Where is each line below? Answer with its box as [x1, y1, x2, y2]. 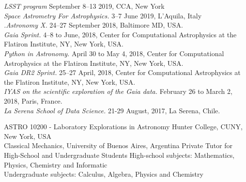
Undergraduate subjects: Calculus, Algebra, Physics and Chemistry [4, 169, 203, 179]
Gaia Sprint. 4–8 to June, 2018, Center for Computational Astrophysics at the [4, 29, 237, 39]
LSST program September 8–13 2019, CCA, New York [4, 1, 165, 11]
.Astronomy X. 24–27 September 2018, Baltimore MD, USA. [4, 20, 183, 30]
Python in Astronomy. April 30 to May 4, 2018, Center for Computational [4, 48, 224, 58]
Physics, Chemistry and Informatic [4, 159, 108, 169]
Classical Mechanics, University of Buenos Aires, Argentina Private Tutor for [4, 140, 233, 151]
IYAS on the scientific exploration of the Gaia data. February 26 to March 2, [4, 86, 232, 96]
